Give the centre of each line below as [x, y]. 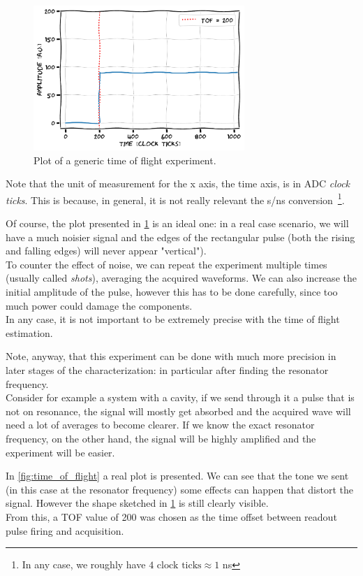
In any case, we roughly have [84, 564]
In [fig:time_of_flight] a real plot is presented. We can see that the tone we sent [177, 476]
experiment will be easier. [60, 452]
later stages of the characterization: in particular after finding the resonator [167, 369]
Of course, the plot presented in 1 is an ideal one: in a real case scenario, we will [177, 223]
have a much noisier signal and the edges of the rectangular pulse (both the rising [180, 237]
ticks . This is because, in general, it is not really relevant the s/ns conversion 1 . [175, 199]
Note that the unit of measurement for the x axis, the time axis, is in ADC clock [178, 183]
